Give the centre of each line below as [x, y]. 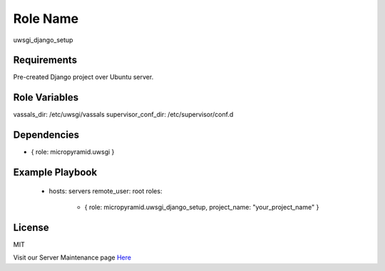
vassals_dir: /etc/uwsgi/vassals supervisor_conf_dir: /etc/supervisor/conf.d [123, 115]
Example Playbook [55, 172]
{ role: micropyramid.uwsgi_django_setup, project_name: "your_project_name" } [202, 208]
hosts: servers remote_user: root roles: [106, 191]
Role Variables [46, 97]
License [31, 227]
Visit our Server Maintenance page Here [72, 257]
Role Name [46, 19]
